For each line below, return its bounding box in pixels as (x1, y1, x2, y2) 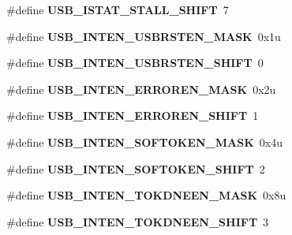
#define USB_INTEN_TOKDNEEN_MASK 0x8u (6, 187, 286, 203)
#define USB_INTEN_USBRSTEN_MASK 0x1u (6, 28, 281, 44)
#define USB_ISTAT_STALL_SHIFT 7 (6, 2, 229, 17)
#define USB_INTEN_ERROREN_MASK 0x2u (6, 80, 276, 97)
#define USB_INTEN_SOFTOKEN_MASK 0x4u (6, 133, 283, 150)
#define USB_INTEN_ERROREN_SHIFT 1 (6, 107, 259, 124)
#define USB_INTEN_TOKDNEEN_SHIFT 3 (6, 213, 269, 229)
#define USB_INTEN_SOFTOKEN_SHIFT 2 (6, 160, 265, 177)
